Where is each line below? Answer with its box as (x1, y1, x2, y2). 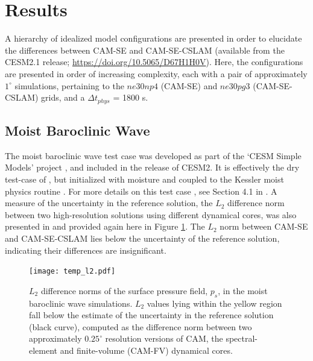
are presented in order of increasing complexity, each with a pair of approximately (5, 67, 308, 80)
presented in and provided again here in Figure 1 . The (5, 220, 205, 233)
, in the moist (218, 284, 268, 297)
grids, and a (41, 91, 85, 104)
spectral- (226, 332, 258, 345)
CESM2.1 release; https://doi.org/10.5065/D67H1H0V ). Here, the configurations (5, 55, 303, 68)
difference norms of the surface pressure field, (40, 284, 208, 297)
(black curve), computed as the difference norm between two (29, 320, 252, 333)
